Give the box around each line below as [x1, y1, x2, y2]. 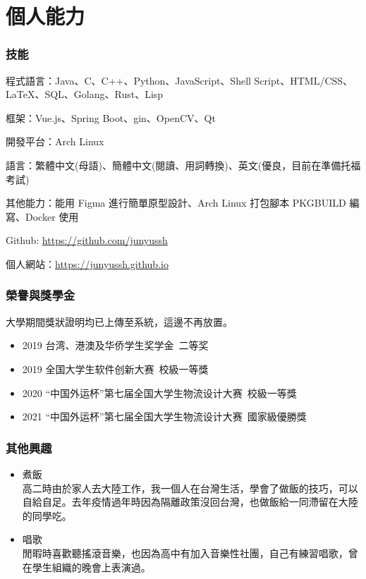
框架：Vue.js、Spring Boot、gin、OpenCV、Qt [6, 110, 216, 125]
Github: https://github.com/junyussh [6, 233, 168, 248]
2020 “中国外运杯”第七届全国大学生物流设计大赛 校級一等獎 [22, 385, 297, 400]
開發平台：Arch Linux [6, 134, 104, 149]
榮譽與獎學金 [6, 286, 75, 304]
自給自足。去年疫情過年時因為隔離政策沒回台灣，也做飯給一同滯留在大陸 [22, 494, 358, 509]
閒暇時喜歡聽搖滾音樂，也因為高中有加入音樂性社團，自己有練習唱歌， [22, 545, 348, 560]
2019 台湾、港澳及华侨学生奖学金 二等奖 [22, 338, 209, 353]
